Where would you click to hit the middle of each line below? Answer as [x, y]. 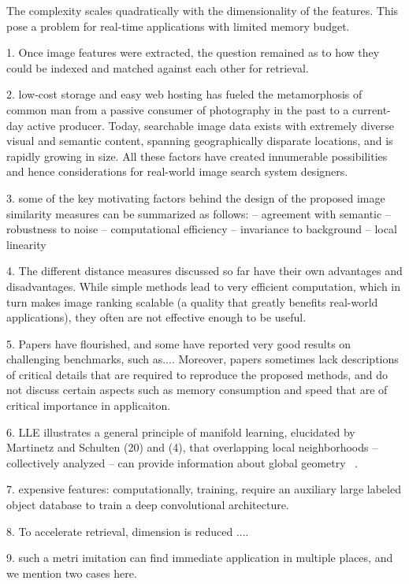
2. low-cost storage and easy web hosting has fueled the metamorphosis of [184, 94]
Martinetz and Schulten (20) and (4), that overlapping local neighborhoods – [192, 447]
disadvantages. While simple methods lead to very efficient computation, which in [204, 286]
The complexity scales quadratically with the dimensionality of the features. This [203, 10]
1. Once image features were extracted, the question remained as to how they [193, 52]
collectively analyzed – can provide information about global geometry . [182, 462]
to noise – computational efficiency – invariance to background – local [229, 229]
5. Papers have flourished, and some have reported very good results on [179, 343]
